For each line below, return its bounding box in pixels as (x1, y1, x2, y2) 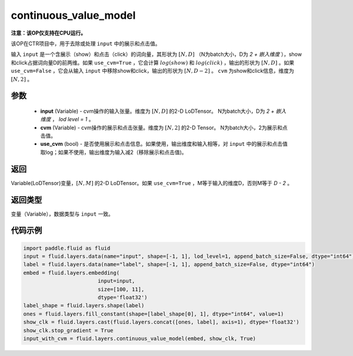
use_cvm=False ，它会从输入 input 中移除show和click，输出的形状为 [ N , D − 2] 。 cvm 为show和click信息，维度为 (11, 68, 294, 75)
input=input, (97, 278, 135, 284)
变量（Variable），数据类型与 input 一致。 (11, 210, 114, 217)
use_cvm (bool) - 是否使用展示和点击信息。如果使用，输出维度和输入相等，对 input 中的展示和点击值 (40, 140, 288, 147)
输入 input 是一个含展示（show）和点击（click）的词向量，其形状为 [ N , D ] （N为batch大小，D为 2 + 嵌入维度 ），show (11, 51, 302, 58)
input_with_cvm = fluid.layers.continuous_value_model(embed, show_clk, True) (23, 335, 256, 342)
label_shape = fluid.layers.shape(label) (23, 303, 145, 309)
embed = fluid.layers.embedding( (23, 269, 120, 276)
